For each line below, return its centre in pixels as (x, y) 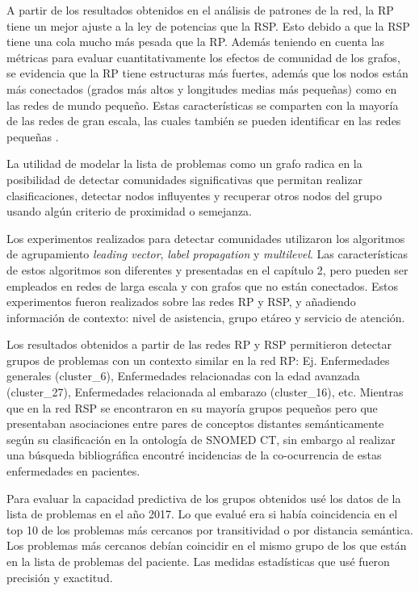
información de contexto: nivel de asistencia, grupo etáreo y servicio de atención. (206, 317)
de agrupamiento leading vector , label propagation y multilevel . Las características (207, 254)
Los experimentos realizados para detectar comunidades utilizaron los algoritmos (206, 238)
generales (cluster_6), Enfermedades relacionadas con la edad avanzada (183, 376)
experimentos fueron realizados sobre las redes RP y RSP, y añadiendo (181, 302)
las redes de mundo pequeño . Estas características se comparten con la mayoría (203, 105)
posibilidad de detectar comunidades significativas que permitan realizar (185, 179)
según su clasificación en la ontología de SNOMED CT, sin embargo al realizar (201, 439)
